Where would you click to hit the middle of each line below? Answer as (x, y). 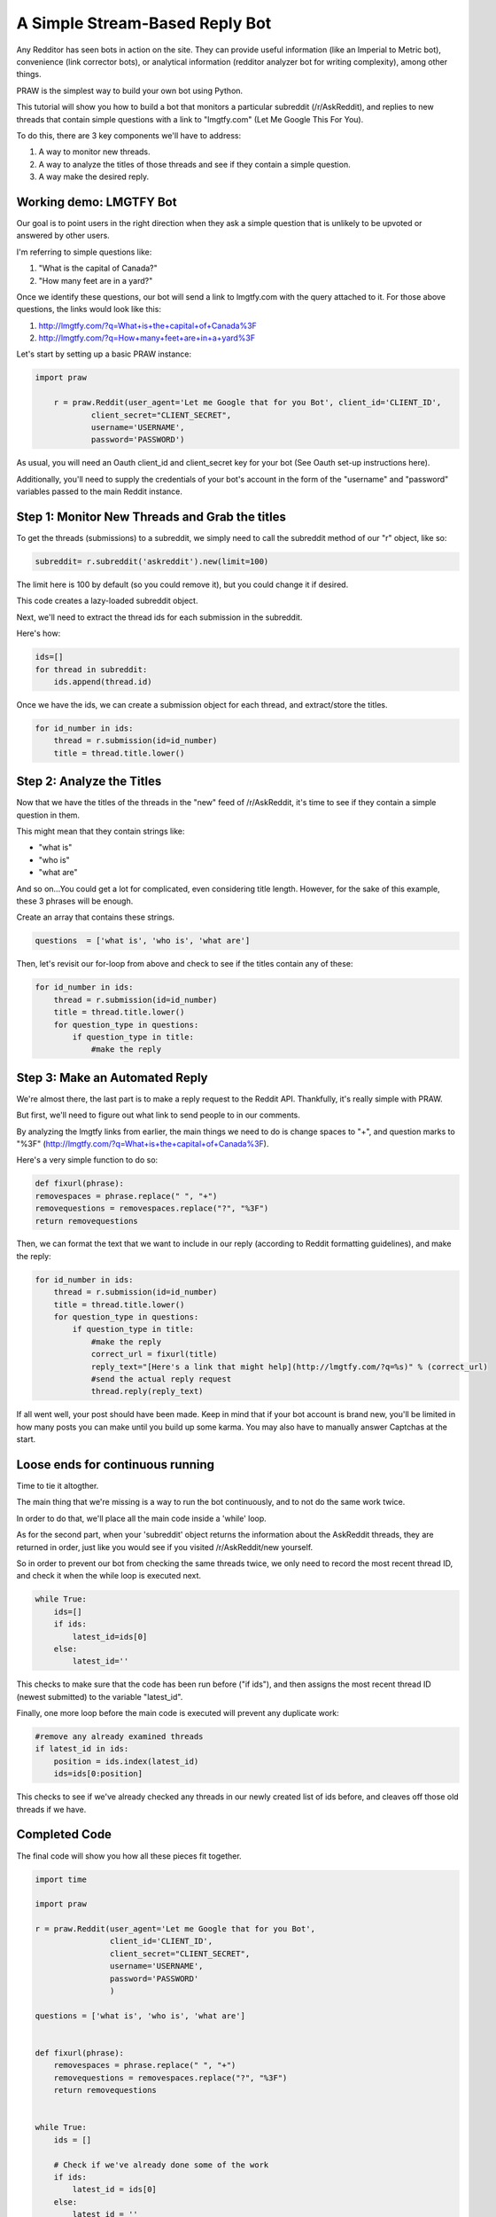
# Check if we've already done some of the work (161, 2165)
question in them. (48, 815)
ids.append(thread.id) (103, 682)
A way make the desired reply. (94, 176)
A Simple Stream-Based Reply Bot (144, 23)
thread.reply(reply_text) (147, 1391)
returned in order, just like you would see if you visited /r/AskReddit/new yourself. (165, 1547)
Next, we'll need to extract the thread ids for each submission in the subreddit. (159, 617)
